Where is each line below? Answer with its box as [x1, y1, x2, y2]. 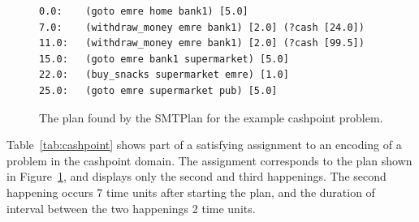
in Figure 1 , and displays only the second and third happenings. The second [6, 168, 387, 185]
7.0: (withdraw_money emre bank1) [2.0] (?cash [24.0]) [39, 21, 365, 33]
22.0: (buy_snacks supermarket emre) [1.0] [39, 69, 289, 81]
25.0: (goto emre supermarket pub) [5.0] [39, 84, 278, 96]
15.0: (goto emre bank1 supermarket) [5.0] [39, 53, 289, 65]
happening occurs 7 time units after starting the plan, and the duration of [6, 183, 375, 200]
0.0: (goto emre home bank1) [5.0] [39, 6, 248, 17]
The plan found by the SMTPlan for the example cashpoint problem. [39, 109, 383, 126]
